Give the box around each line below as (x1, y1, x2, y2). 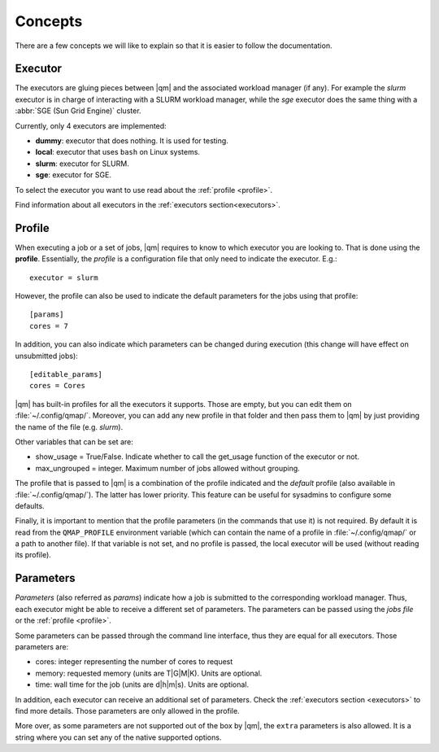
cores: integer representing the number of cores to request (35, 657, 233, 667)
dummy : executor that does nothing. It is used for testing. (35, 136, 229, 146)
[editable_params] (29, 370, 103, 378)
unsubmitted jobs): (15, 351, 79, 361)
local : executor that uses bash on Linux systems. (35, 147, 201, 157)
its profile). (15, 550, 52, 560)
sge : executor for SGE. (35, 170, 111, 180)
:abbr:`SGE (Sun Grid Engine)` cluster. (15, 106, 141, 116)
